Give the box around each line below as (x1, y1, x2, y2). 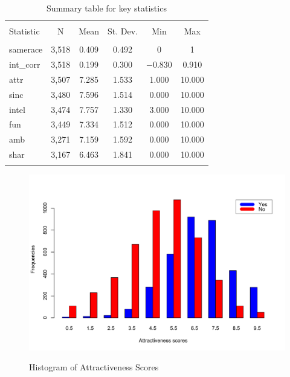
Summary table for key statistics (46, 2, 167, 14)
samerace (9, 43, 43, 56)
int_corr (9, 58, 40, 71)
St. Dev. (108, 25, 138, 37)
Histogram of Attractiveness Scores (29, 361, 159, 373)
